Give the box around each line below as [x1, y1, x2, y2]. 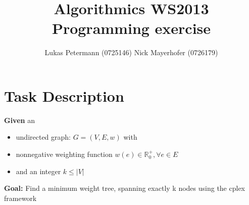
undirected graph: [16, 132, 71, 142]
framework [4, 192, 37, 203]
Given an [4, 114, 35, 125]
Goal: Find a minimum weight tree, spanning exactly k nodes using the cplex [4, 183, 245, 193]
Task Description [4, 85, 124, 106]
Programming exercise [52, 18, 211, 38]
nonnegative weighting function [16, 149, 113, 159]
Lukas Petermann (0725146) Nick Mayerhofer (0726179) [44, 47, 218, 58]
